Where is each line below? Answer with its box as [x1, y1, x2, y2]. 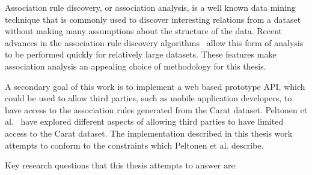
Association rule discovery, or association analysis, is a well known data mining [5, 1, 296, 13]
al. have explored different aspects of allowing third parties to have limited [5, 115, 284, 128]
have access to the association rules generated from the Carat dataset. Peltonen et [5, 103, 308, 116]
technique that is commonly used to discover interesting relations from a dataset [5, 13, 301, 25]
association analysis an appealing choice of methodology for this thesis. [5, 59, 266, 72]
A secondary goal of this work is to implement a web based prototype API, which [5, 80, 305, 92]
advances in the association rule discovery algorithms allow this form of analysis [5, 36, 304, 49]
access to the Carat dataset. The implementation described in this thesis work [5, 126, 293, 139]
